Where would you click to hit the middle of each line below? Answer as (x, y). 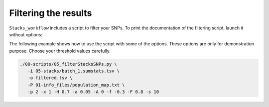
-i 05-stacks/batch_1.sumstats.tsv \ (73, 71)
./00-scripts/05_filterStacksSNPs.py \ (68, 64)
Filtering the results (51, 13)
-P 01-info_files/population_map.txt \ (76, 85)
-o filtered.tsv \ (50, 78)
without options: (26, 34)
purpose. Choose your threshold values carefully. (60, 51)
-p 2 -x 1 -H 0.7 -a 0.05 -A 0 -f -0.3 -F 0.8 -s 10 (93, 92)
